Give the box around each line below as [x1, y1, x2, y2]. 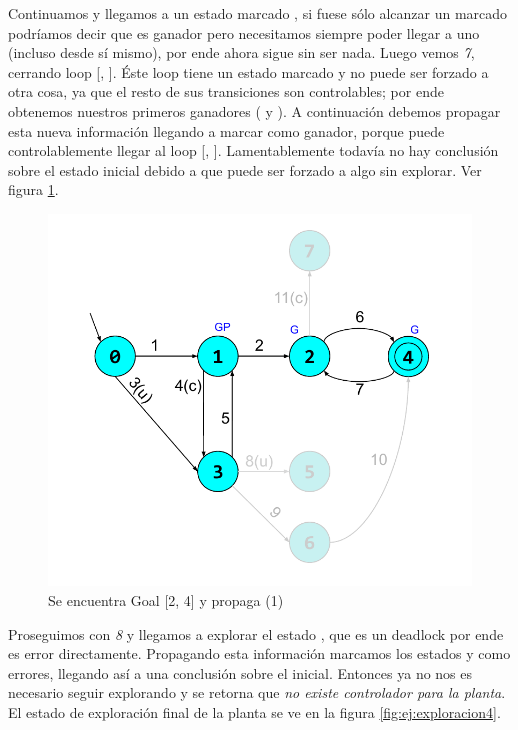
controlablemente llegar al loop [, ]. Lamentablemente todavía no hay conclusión [8, 140, 499, 161]
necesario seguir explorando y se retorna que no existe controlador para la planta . [8, 682, 506, 703]
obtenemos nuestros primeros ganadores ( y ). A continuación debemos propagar [8, 100, 501, 121]
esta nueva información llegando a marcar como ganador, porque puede [8, 120, 445, 141]
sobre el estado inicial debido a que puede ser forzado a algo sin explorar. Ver [8, 159, 482, 180]
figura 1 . [8, 179, 59, 200]
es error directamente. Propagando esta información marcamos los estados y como [8, 643, 511, 664]
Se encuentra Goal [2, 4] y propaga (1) [48, 590, 284, 610]
